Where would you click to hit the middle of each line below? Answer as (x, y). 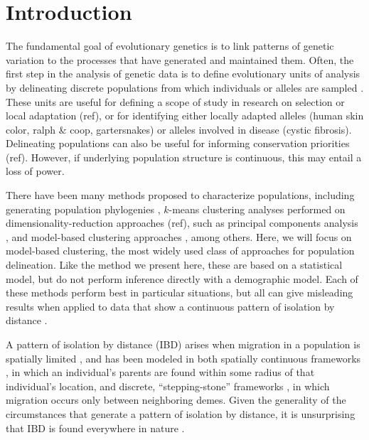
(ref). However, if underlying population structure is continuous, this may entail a (184, 157)
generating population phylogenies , (83, 209)
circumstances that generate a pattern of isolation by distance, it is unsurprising (181, 413)
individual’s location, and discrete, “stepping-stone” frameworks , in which (168, 386)
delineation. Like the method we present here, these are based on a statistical (174, 265)
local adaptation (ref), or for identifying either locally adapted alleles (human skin (185, 116)
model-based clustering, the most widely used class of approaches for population (180, 251)
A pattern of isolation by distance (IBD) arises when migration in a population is (183, 344)
